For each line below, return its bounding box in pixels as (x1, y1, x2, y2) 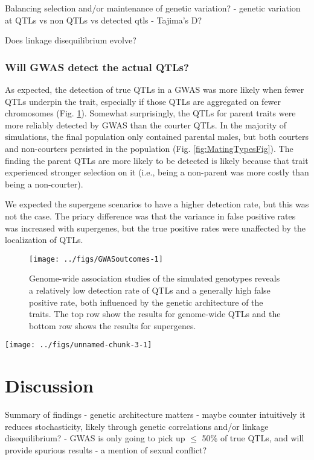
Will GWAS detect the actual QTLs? (5, 59, 189, 74)
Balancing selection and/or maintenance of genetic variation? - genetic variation (5, 2, 301, 14)
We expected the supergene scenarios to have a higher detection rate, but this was (5, 198, 309, 210)
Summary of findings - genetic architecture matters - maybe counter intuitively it (5, 408, 306, 421)
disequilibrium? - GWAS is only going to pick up (5, 432, 185, 444)
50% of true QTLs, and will (202, 432, 304, 444)
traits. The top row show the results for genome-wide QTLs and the (29, 307, 281, 320)
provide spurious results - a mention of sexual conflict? (5, 443, 207, 456)
